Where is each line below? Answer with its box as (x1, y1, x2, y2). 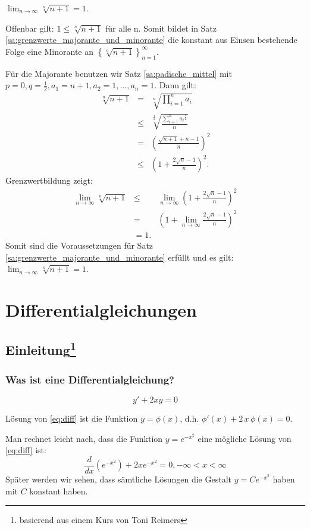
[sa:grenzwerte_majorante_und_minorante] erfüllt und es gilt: (5, 250, 234, 263)
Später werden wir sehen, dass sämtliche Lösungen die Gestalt (5, 472, 232, 485)
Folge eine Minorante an (5, 45, 94, 57)
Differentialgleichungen (5, 297, 197, 321)
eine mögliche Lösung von (198, 432, 292, 444)
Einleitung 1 (5, 338, 76, 359)
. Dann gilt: (154, 79, 196, 91)
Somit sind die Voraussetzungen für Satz (5, 239, 154, 251)
